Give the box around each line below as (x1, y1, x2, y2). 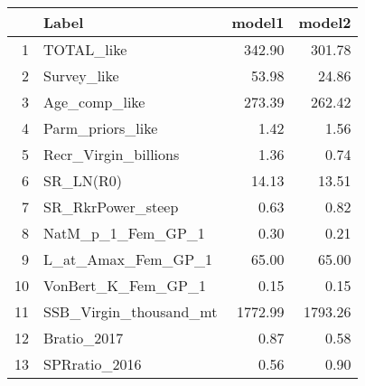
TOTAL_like (43, 39, 127, 60)
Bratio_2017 (43, 327, 124, 348)
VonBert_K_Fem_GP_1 (43, 275, 206, 296)
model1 (231, 12, 285, 33)
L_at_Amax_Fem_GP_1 (43, 249, 213, 269)
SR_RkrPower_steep (43, 196, 179, 217)
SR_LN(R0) (43, 170, 122, 191)
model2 (298, 12, 351, 33)
